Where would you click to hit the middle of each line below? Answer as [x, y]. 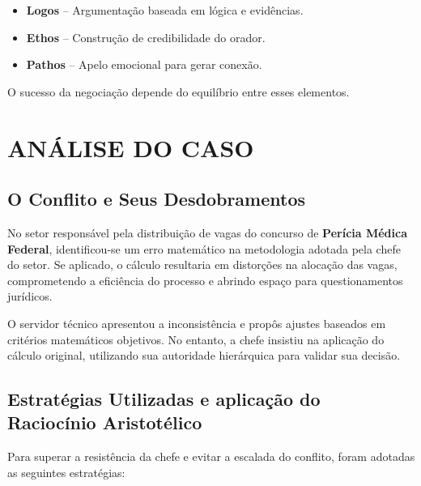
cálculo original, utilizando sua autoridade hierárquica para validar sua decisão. [204, 355]
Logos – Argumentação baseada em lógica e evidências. [165, 10]
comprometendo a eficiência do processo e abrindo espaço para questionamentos [205, 280]
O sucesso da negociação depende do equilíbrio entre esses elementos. [179, 91]
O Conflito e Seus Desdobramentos [157, 199]
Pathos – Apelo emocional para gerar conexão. [144, 64]
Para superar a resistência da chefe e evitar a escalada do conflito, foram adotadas [211, 456]
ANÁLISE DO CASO [131, 147]
